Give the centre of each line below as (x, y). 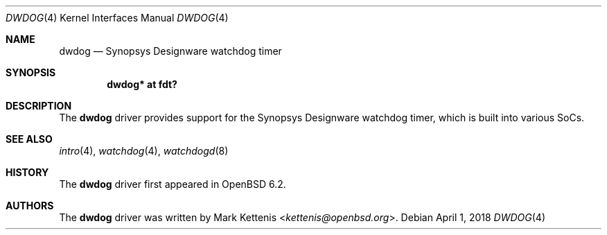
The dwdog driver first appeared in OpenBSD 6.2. (173, 184)
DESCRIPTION (39, 106)
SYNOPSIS (31, 72)
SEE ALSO (29, 139)
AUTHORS (30, 206)
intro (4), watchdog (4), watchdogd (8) (144, 151)
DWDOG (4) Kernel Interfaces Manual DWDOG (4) (117, 18)
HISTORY (27, 172)
